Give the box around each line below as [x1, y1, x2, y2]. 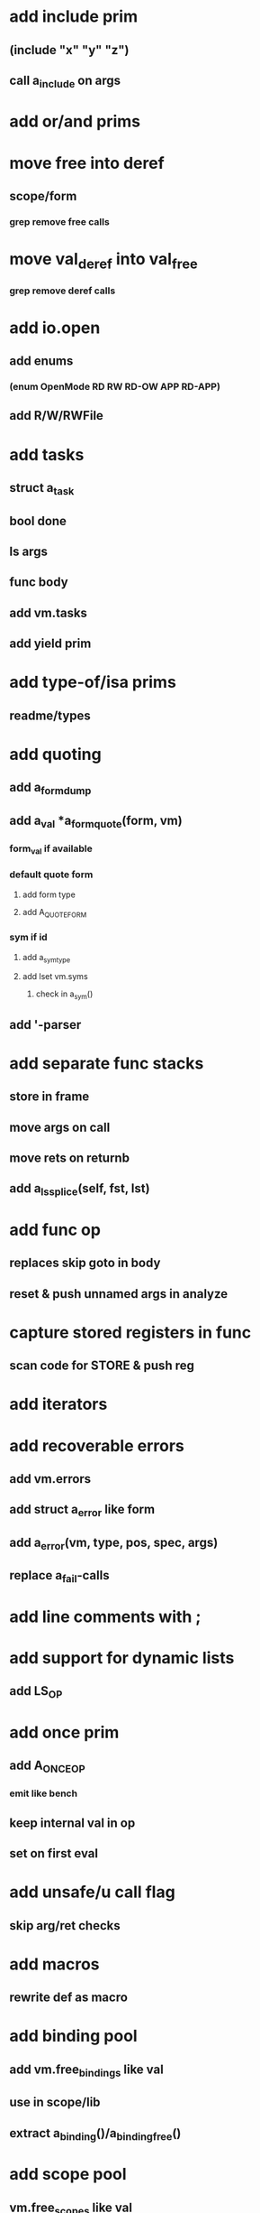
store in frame [9, 1089, 90, 1105]
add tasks [9, 444, 85, 465]
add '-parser [9, 1017, 82, 1032]
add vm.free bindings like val [9, 2061, 164, 2079]
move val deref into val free [9, 249, 198, 273]
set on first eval [9, 1846, 99, 1861]
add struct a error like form [9, 1502, 156, 1520]
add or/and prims [9, 111, 141, 132]
